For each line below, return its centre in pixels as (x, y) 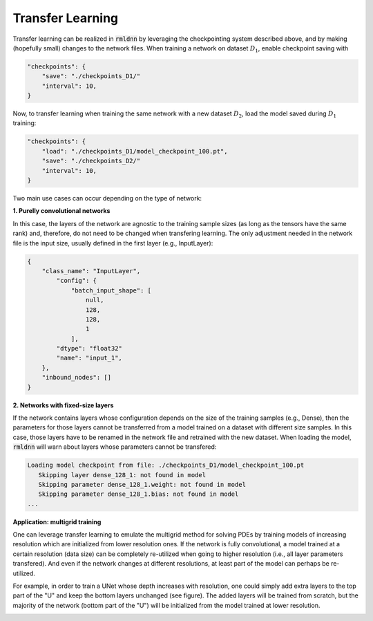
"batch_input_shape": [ (111, 290)
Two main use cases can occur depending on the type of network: (107, 198)
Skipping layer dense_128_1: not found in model (122, 475)
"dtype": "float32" (89, 349)
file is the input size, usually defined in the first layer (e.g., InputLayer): (113, 243)
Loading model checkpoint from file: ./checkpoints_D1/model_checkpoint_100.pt (166, 465)
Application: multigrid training (57, 521)
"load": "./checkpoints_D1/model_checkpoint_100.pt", (135, 151)
